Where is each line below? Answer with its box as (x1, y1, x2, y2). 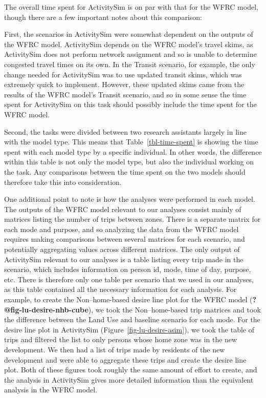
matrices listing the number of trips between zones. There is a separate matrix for (4, 214, 261, 224)
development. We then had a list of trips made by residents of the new (4, 344, 225, 354)
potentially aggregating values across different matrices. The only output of (4, 244, 240, 255)
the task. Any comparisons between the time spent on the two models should (4, 166, 246, 177)
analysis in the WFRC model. (4, 384, 98, 395)
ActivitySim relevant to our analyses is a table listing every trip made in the (4, 254, 243, 264)
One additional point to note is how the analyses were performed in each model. (4, 194, 255, 204)
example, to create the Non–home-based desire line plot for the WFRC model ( (4, 294, 253, 305)
